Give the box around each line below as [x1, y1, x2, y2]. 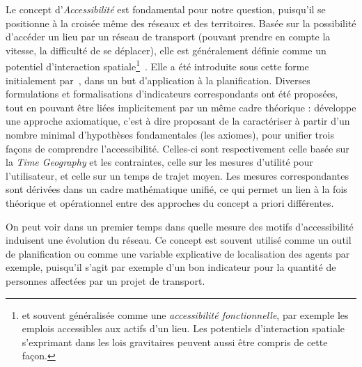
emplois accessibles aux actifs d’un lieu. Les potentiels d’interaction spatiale [22, 321, 345, 336]
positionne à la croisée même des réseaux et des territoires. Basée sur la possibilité [6, 15, 356, 30]
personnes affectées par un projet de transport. [6, 273, 205, 288]
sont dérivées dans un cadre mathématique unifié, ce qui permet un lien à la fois [6, 182, 347, 196]
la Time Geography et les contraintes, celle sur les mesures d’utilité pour [6, 155, 313, 169]
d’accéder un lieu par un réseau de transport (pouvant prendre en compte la [6, 29, 331, 44]
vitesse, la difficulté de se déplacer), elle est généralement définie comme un [6, 42, 326, 57]
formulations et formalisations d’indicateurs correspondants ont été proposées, [6, 86, 338, 101]
